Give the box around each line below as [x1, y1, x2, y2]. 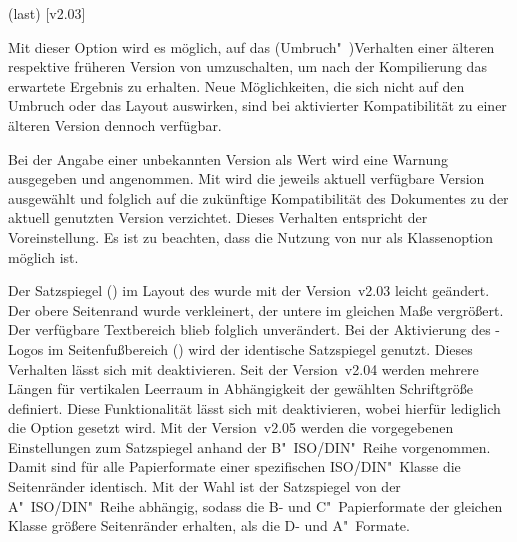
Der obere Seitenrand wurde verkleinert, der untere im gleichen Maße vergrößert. [8, 299, 504, 320]
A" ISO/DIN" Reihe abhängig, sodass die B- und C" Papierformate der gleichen [8, 495, 503, 516]
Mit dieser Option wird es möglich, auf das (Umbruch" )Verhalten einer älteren [8, 36, 495, 57]
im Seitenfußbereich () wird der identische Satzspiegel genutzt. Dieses [47, 338, 473, 359]
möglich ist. [8, 246, 79, 267]
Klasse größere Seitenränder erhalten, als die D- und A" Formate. [8, 515, 410, 536]
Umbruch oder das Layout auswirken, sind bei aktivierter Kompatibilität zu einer [8, 95, 507, 116]
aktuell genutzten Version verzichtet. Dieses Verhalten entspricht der [8, 207, 428, 228]
